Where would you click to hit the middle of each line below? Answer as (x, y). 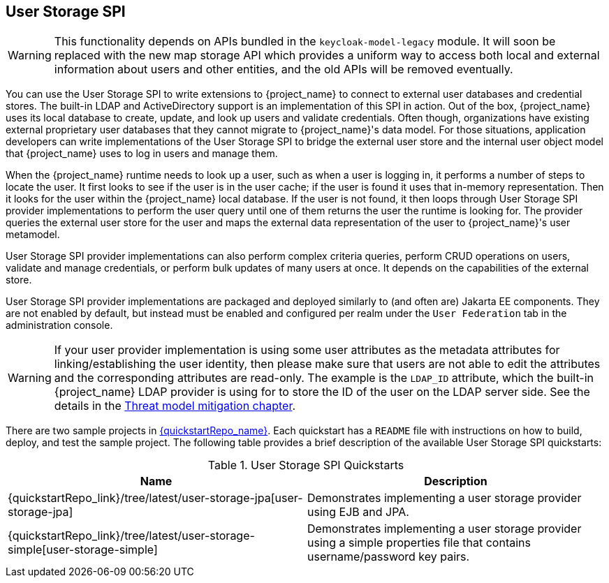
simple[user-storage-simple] (83, 550)
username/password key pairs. (389, 557)
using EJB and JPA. (358, 512)
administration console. (59, 325)
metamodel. (33, 235)
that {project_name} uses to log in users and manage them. (142, 154)
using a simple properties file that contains (419, 543)
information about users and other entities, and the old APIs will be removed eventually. (284, 69)
